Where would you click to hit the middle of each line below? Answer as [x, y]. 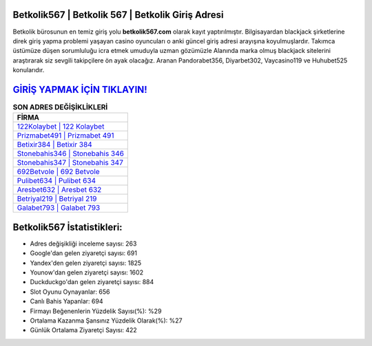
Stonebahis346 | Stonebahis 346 [70, 153]
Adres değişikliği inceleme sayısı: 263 [83, 244]
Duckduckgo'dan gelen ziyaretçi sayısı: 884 [92, 282]
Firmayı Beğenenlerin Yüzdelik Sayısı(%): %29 [96, 311]
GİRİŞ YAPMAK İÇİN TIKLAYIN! [80, 89]
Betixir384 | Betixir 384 [54, 144]
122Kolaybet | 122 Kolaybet [61, 127]
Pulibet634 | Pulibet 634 [56, 181]
